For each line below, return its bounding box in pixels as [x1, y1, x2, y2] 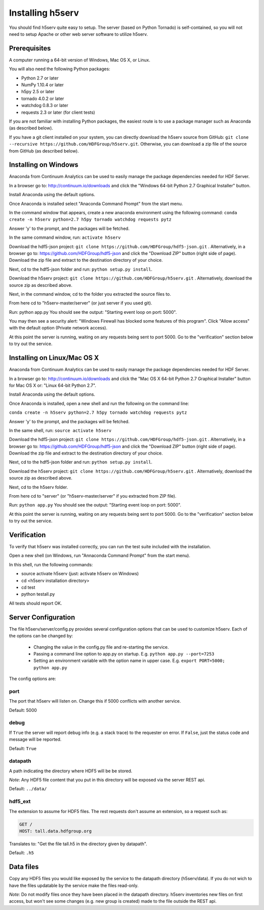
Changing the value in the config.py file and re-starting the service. [33, 644, 169, 650]
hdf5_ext [9, 798, 31, 805]
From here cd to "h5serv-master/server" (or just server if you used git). [9, 300, 153, 306]
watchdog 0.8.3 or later [21, 102, 68, 108]
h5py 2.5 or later [21, 89, 55, 95]
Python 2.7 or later [21, 75, 59, 81]
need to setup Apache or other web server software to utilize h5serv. [9, 31, 148, 37]
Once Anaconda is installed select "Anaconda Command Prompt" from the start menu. [9, 201, 183, 206]
